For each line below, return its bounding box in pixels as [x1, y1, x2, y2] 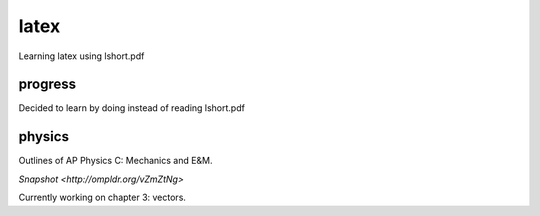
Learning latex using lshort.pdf [18, 50, 145, 62]
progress [18, 76, 77, 93]
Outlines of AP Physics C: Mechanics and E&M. [18, 155, 214, 167]
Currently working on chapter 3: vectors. [18, 191, 187, 204]
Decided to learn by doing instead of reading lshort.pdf [18, 102, 245, 114]
